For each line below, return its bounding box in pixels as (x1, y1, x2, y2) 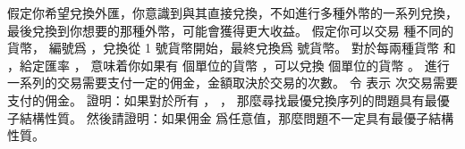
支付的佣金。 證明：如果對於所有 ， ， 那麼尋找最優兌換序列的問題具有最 (7, 90, 437, 109)
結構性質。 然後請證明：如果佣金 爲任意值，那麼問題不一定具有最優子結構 (19, 108, 454, 127)
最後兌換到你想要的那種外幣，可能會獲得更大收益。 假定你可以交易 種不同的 (7, 21, 454, 39)
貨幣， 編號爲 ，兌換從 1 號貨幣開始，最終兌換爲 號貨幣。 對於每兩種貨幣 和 (7, 38, 456, 57)
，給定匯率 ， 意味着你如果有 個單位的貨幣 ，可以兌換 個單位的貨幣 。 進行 (7, 55, 450, 74)
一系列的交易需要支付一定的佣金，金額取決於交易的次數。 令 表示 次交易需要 (7, 73, 458, 92)
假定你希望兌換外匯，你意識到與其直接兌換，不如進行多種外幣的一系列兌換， (7, 4, 458, 21)
